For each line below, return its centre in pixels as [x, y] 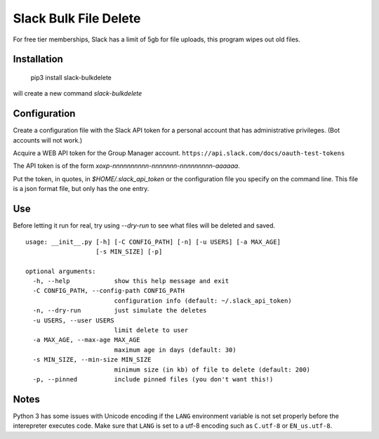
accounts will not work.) [48, 140]
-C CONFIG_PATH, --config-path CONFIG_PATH [109, 291]
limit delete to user [151, 330]
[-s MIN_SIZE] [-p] [129, 251]
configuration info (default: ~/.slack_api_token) [203, 301]
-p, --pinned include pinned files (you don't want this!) [153, 379]
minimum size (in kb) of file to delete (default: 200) [212, 369]
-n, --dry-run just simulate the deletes [120, 310]
